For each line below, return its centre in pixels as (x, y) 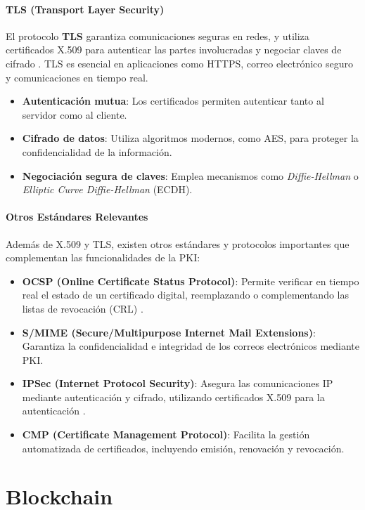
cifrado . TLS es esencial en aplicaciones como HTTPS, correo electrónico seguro (179, 63)
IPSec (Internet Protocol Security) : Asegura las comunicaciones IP (178, 383)
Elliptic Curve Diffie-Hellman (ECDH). (107, 189)
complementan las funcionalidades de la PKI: (103, 257)
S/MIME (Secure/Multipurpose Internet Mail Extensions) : (169, 332)
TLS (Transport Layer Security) (85, 9)
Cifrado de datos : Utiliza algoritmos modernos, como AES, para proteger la (190, 138)
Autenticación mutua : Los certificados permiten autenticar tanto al (173, 101)
